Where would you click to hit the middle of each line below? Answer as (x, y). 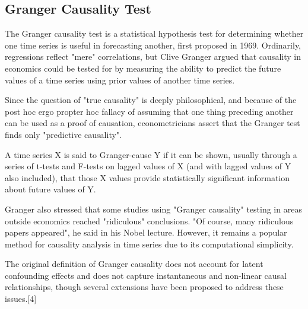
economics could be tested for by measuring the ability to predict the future (143, 68)
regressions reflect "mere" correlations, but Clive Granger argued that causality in (153, 57)
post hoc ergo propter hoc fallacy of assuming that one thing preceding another (149, 111)
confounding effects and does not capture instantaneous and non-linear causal (146, 275)
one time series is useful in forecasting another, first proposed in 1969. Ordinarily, (153, 45)
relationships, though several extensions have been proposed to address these (144, 287)
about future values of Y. (50, 189)
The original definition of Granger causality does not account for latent (134, 264)
